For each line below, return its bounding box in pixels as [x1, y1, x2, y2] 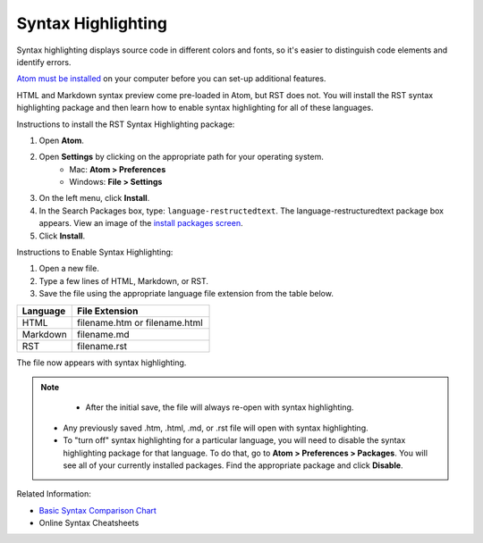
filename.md [76, 328, 130, 340]
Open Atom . [38, 135, 85, 146]
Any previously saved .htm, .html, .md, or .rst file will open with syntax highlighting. [63, 422, 369, 433]
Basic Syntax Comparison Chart [38, 505, 157, 515]
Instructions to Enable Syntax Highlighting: [16, 246, 174, 258]
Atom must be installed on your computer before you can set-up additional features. [16, 73, 326, 84]
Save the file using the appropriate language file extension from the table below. [38, 288, 335, 299]
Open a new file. [38, 263, 100, 274]
